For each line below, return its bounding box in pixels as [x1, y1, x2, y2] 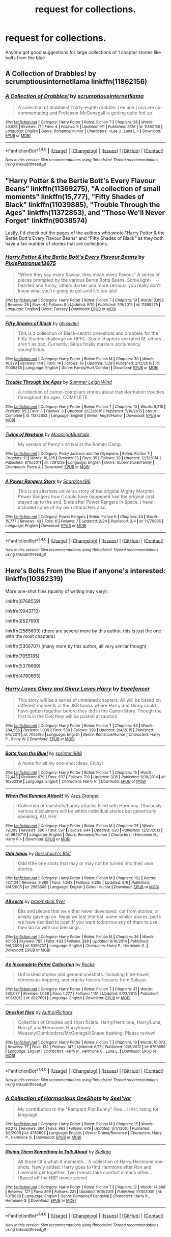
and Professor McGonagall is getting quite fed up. [49, 110, 154, 116]
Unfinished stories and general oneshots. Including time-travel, [17, 971, 150, 977]
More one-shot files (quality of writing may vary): [5, 588, 108, 594]
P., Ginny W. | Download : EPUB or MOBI [5, 736, 75, 741]
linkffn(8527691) [5, 617, 40, 624]
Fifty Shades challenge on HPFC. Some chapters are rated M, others [17, 335, 162, 341]
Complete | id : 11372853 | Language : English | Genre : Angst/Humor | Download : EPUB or [5, 413, 161, 418]
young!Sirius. [17, 346, 46, 353]
